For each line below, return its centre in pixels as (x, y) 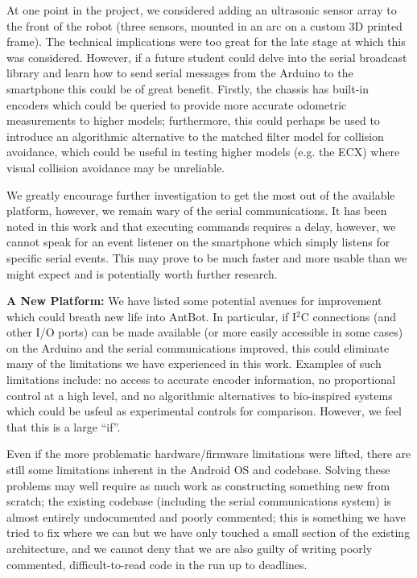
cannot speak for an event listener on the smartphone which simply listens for (198, 242)
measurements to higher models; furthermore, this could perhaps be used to (193, 120)
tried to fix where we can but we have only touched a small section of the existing (208, 533)
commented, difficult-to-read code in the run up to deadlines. (157, 564)
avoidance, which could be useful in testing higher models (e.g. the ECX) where (203, 152)
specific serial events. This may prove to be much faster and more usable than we (207, 257)
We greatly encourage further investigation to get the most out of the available (201, 194)
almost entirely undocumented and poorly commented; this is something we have (206, 516)
